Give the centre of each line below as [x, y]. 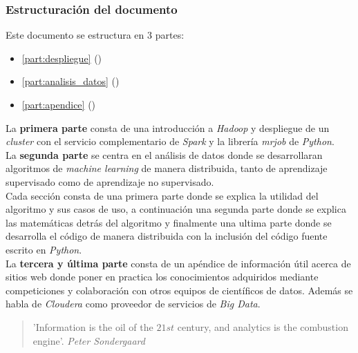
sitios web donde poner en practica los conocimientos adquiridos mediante [162, 277]
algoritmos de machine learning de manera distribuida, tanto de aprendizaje [167, 168]
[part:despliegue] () [62, 58]
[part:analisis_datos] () [70, 81]
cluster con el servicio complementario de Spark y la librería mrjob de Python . [170, 141]
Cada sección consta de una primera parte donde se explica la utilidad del [162, 195]
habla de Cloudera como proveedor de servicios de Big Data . [133, 304]
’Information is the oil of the [93, 326]
